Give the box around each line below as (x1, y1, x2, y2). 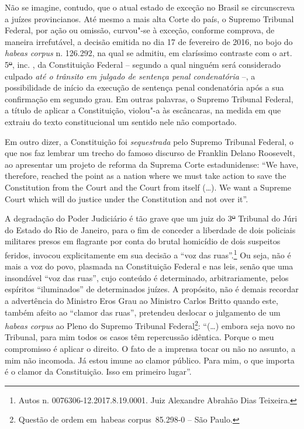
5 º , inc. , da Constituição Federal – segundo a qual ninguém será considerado (5, 58, 281, 70)
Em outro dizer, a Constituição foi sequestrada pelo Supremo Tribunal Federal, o (5, 135, 293, 147)
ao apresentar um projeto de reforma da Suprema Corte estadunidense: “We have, (5, 158, 299, 170)
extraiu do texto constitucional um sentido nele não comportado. (5, 115, 237, 127)
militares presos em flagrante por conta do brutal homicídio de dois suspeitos (5, 235, 281, 247)
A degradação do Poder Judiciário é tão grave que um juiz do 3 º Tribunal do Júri (5, 212, 298, 224)
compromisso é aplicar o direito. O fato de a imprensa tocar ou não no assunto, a (5, 342, 296, 354)
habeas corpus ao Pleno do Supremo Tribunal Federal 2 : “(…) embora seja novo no (5, 318, 295, 331)
